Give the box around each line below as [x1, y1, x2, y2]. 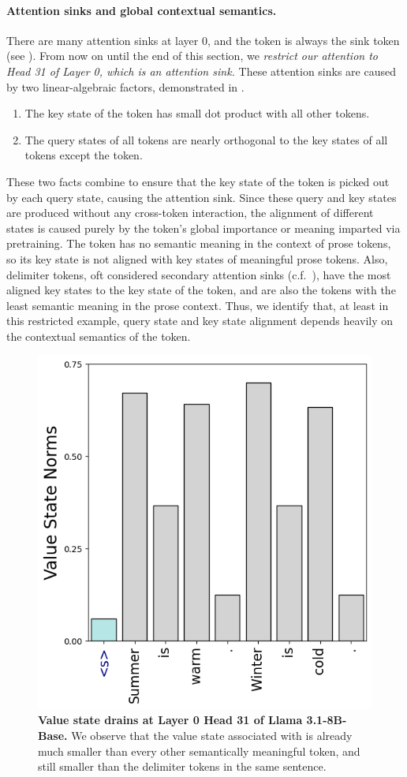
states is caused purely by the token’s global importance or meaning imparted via [6, 219, 401, 236]
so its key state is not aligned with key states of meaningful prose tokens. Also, [6, 250, 388, 267]
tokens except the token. [24, 147, 143, 163]
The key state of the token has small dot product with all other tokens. [24, 105, 370, 121]
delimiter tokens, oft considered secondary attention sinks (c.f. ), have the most [6, 266, 391, 282]
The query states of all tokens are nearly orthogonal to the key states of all [24, 131, 388, 148]
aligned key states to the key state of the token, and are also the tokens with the [6, 282, 396, 298]
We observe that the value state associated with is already [71, 727, 353, 743]
